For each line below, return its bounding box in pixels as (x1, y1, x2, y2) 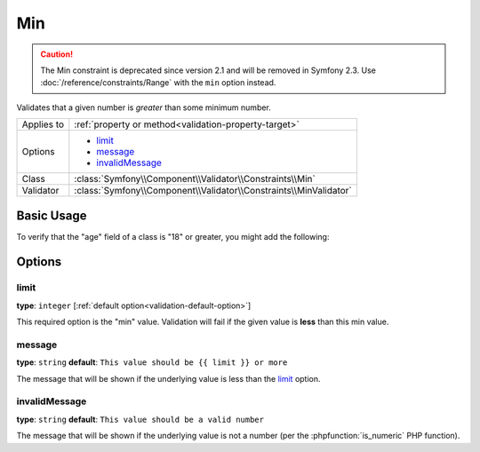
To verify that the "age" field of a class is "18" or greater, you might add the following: (16, 231, 330, 242)
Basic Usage (16, 208, 87, 223)
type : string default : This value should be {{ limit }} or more (16, 357, 288, 368)
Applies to (21, 118, 65, 131)
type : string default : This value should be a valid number (16, 414, 264, 424)
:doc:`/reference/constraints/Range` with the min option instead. (40, 77, 276, 88)
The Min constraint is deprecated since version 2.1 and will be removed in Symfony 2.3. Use (40, 65, 377, 75)
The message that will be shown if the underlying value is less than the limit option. (16, 373, 321, 384)
